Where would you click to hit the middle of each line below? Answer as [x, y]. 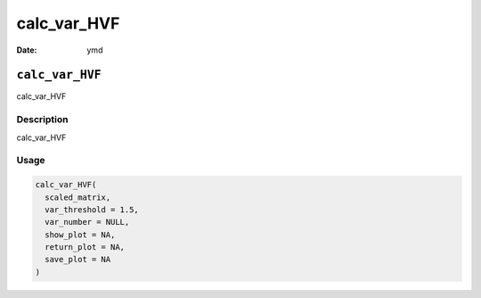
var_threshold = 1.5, [92, 209]
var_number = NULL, [87, 222]
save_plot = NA [78, 260]
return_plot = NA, [85, 247]
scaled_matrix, [78, 197]
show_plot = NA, [80, 235]
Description [42, 120]
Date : [27, 50]
